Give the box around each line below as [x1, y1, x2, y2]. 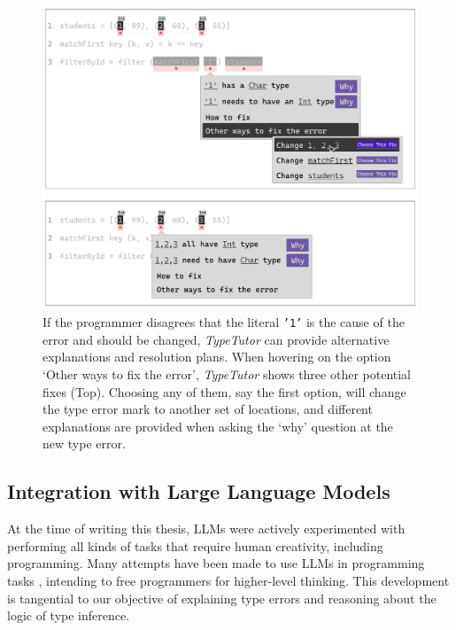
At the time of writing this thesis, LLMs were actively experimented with [7, 519, 406, 538]
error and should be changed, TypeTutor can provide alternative [43, 330, 390, 348]
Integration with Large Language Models [7, 478, 390, 505]
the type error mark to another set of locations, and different [43, 400, 373, 418]
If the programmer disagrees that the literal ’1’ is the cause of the [43, 313, 405, 331]
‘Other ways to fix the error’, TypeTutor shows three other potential [43, 365, 412, 384]
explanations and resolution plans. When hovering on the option [43, 347, 391, 366]
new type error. [43, 434, 126, 453]
